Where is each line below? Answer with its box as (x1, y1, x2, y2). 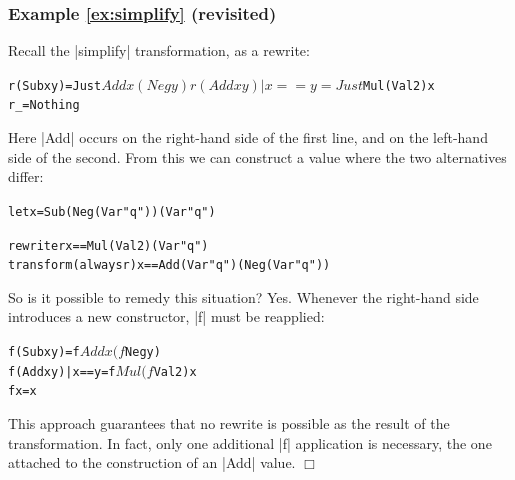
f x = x (8, 384, 37, 399)
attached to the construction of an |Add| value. (8, 452, 296, 473)
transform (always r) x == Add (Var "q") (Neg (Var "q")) (8, 258, 331, 273)
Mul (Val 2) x (362, 78, 435, 93)
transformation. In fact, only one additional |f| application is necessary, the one (8, 432, 492, 453)
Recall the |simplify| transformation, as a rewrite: (8, 40, 310, 61)
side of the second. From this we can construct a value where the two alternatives (8, 146, 507, 167)
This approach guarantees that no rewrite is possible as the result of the (8, 413, 450, 434)
